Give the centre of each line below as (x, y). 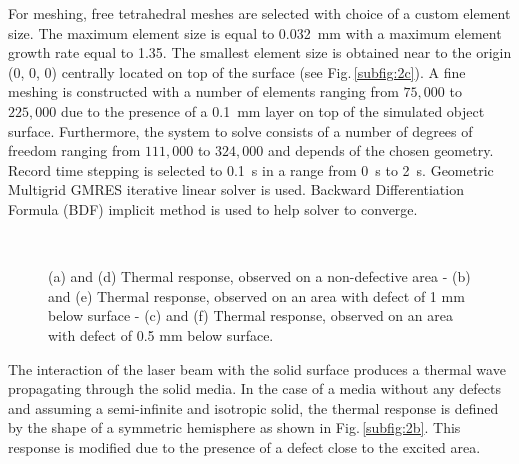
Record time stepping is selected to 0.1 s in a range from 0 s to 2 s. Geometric (251, 169)
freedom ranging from (74, 150)
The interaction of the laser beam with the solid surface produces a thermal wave (257, 368)
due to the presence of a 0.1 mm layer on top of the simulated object (272, 110)
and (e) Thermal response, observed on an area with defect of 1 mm (256, 295)
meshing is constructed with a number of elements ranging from (203, 91)
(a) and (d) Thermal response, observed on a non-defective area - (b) (259, 276)
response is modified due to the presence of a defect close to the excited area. (244, 446)
